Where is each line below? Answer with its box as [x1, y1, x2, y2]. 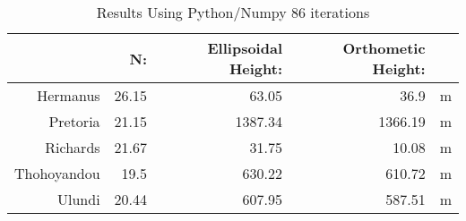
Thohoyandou [14, 163, 100, 183]
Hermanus [37, 85, 100, 106]
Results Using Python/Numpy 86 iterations [96, 2, 370, 22]
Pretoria [48, 111, 100, 132]
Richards [45, 137, 100, 157]
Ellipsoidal [207, 38, 282, 58]
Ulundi [57, 189, 100, 209]
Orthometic [342, 38, 426, 58]
